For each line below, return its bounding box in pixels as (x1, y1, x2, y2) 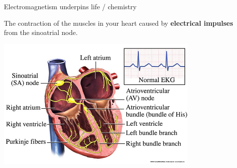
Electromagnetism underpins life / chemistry (4, 1, 137, 11)
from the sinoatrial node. (4, 27, 78, 37)
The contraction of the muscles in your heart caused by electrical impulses (4, 17, 233, 28)
